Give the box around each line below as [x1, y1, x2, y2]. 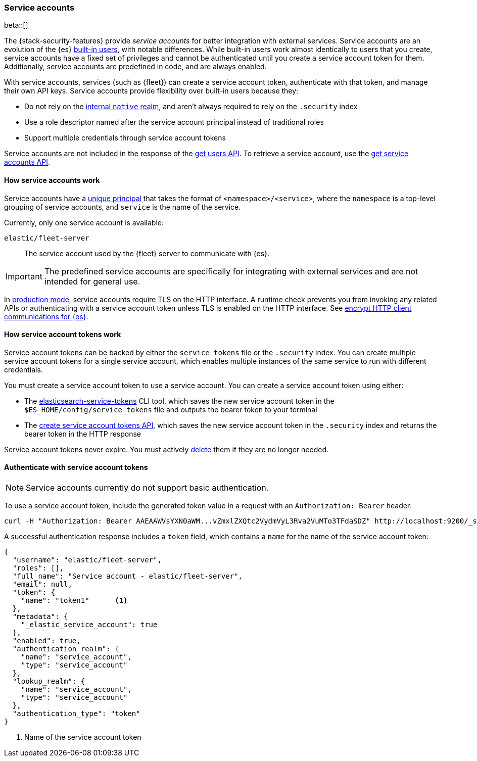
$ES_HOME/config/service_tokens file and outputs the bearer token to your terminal [24, 405, 317, 414]
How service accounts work [4, 175, 100, 184]
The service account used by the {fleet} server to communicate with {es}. [24, 249, 270, 258]
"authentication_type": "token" [12, 709, 140, 718]
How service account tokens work [4, 330, 121, 339]
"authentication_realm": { [12, 645, 119, 653]
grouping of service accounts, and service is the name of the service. [4, 202, 241, 211]
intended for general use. [44, 276, 140, 287]
